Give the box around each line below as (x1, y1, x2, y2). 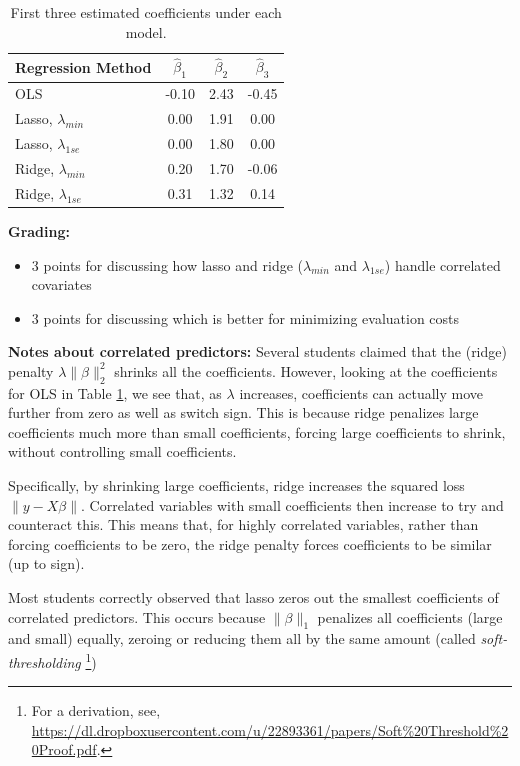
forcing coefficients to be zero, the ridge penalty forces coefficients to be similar (8, 533, 492, 554)
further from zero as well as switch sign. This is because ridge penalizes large (8, 402, 479, 423)
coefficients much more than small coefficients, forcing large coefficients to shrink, (8, 421, 506, 442)
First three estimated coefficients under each (10, 2, 282, 22)
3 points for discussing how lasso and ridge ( (31, 254, 304, 275)
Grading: (8, 220, 70, 241)
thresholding (8, 651, 81, 672)
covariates (31, 274, 92, 295)
